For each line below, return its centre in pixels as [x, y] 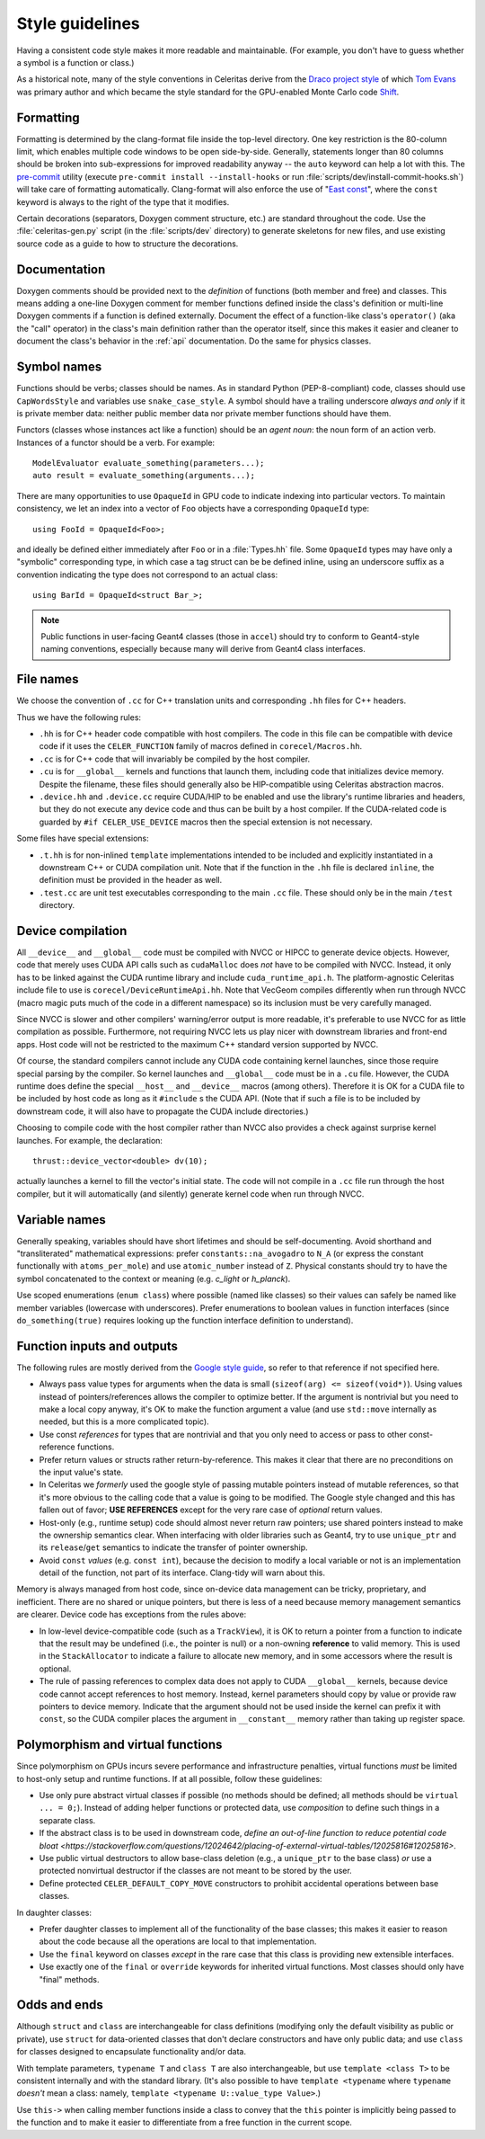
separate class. [67, 1820]
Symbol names [59, 367]
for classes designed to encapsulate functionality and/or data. [132, 2052]
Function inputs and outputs [97, 1346]
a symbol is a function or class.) [75, 62]
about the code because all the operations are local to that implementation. [178, 1941]
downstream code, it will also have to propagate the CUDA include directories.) [163, 1111]
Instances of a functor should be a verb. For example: [116, 442]
